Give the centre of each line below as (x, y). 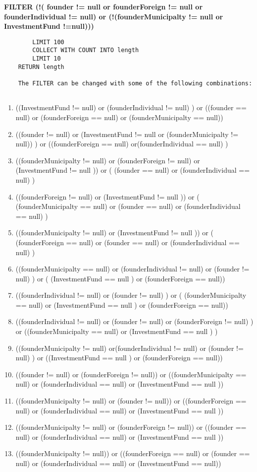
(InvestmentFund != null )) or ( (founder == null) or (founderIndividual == (133, 170)
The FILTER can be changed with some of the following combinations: (135, 84)
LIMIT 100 (48, 42)
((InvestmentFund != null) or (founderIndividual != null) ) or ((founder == (131, 107)
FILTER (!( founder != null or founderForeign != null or (103, 6)
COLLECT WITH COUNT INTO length (86, 50)
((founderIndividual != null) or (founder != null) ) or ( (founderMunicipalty (131, 295)
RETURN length (41, 67)
